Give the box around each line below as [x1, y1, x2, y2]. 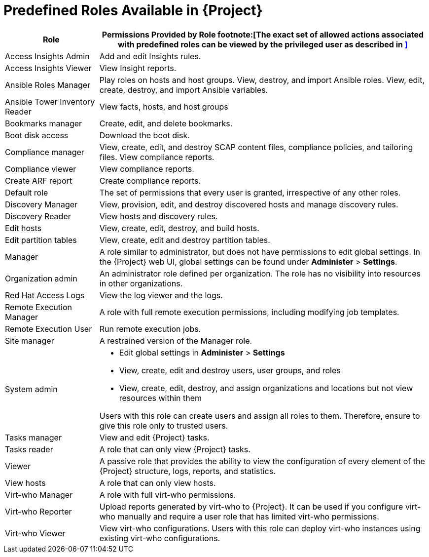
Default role [5, 187, 48, 198]
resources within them [119, 393, 202, 403]
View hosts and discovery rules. [99, 211, 218, 221]
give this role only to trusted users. [99, 420, 228, 431]
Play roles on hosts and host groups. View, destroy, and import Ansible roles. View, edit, [99, 75, 425, 85]
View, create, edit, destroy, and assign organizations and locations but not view [119, 383, 413, 393]
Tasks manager [5, 432, 62, 442]
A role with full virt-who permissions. [99, 489, 236, 500]
